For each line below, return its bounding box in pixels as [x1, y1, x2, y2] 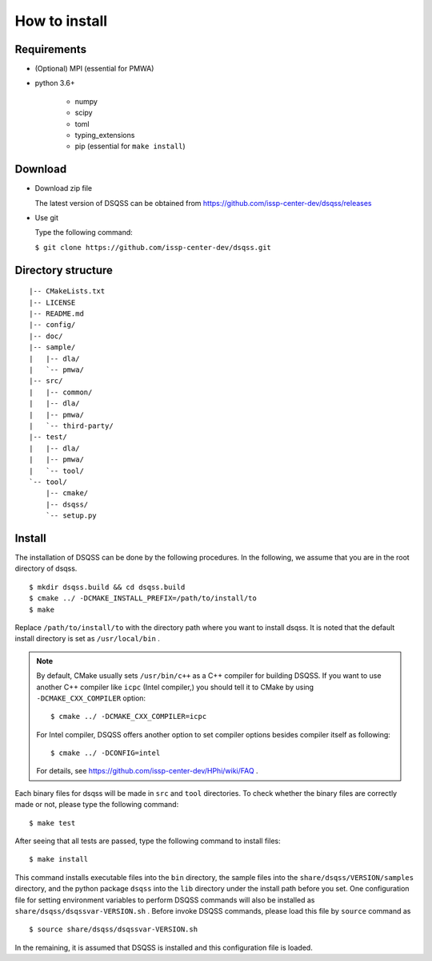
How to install [14, 12, 108, 30]
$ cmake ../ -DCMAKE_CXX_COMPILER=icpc [50, 712, 207, 721]
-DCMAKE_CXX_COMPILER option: [36, 693, 146, 703]
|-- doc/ [29, 331, 63, 341]
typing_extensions [74, 131, 135, 140]
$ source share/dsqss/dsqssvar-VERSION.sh [29, 925, 198, 934]
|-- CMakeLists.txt [29, 287, 106, 296]
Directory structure [14, 263, 114, 277]
